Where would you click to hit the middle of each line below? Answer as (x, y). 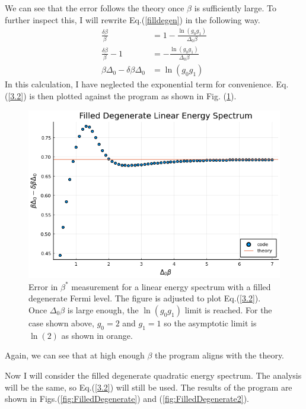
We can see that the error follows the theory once (95, 8)
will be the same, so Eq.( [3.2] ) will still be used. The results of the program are (149, 387)
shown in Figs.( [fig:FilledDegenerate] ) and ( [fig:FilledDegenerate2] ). (127, 399)
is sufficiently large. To (235, 8)
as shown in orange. (97, 335)
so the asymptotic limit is (210, 323)
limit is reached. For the (228, 309)
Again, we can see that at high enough (75, 355)
